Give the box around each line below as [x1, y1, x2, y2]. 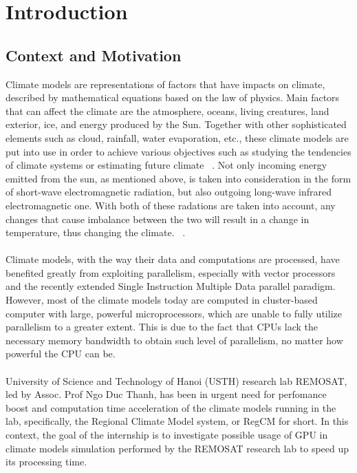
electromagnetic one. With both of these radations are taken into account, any [6, 198, 336, 212]
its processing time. [6, 454, 87, 469]
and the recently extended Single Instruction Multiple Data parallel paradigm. [6, 279, 336, 293]
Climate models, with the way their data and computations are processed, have [6, 252, 340, 266]
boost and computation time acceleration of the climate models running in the [6, 400, 336, 414]
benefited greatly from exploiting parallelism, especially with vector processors [6, 265, 336, 280]
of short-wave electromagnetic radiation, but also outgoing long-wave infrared [6, 185, 332, 199]
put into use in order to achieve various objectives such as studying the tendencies [6, 144, 351, 158]
